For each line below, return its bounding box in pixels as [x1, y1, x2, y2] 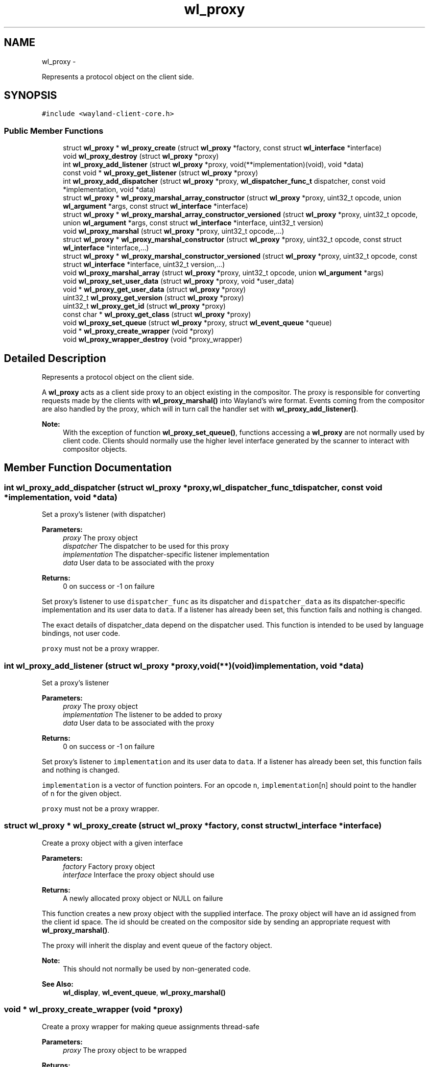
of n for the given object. [42, 789, 121, 798]
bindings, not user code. [42, 629, 120, 638]
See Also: [42, 979, 73, 988]
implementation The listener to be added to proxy [63, 710, 222, 719]
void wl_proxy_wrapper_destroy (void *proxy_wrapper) [63, 335, 242, 344]
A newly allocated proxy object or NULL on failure [63, 894, 223, 902]
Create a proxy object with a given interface [42, 838, 183, 847]
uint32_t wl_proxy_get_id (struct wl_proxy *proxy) [63, 302, 226, 311]
